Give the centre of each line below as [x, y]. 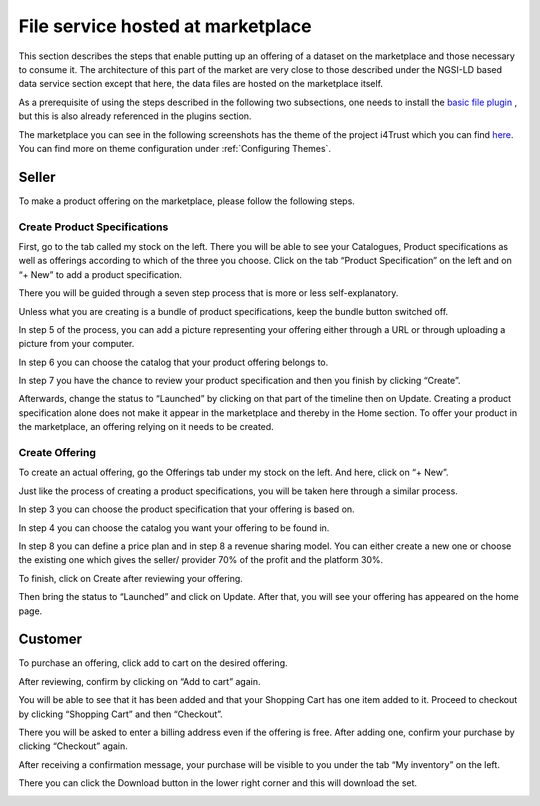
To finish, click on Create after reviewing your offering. [131, 578]
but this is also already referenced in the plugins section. [135, 116]
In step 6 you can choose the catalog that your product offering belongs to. [173, 362]
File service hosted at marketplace [165, 26]
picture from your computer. [76, 344]
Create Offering [57, 452]
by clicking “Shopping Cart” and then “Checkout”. [121, 714]
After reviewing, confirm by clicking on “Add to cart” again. [139, 681]
